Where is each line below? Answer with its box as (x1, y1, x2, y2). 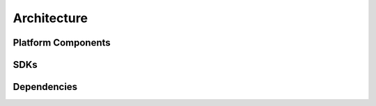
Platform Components (13, 37, 111, 48)
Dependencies (13, 81, 78, 93)
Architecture (13, 10, 88, 26)
